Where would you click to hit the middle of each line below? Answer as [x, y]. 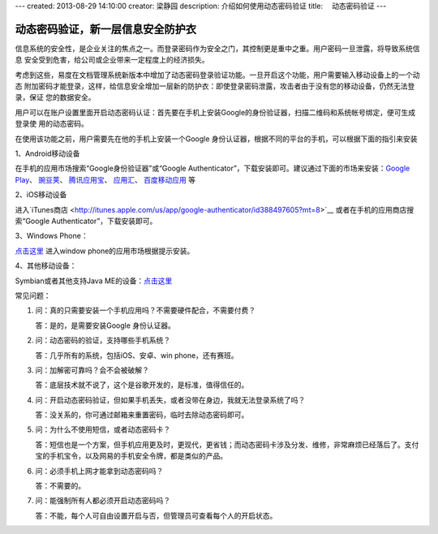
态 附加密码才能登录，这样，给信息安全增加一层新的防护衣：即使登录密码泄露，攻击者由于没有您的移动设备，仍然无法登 [215, 86]
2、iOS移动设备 [41, 195]
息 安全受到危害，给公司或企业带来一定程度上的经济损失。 [112, 60]
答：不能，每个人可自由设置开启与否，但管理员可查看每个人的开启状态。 [156, 515]
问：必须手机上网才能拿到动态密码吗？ [99, 471]
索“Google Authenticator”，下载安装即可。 [86, 221]
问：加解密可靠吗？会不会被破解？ [92, 370]
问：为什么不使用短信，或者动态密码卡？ [103, 429]
